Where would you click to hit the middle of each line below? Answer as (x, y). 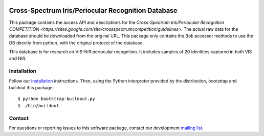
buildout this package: (31, 87)
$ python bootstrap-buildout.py (56, 99)
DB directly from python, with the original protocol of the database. (77, 43)
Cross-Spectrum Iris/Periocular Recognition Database (93, 10)
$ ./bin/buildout (38, 106)
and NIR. (18, 58)
